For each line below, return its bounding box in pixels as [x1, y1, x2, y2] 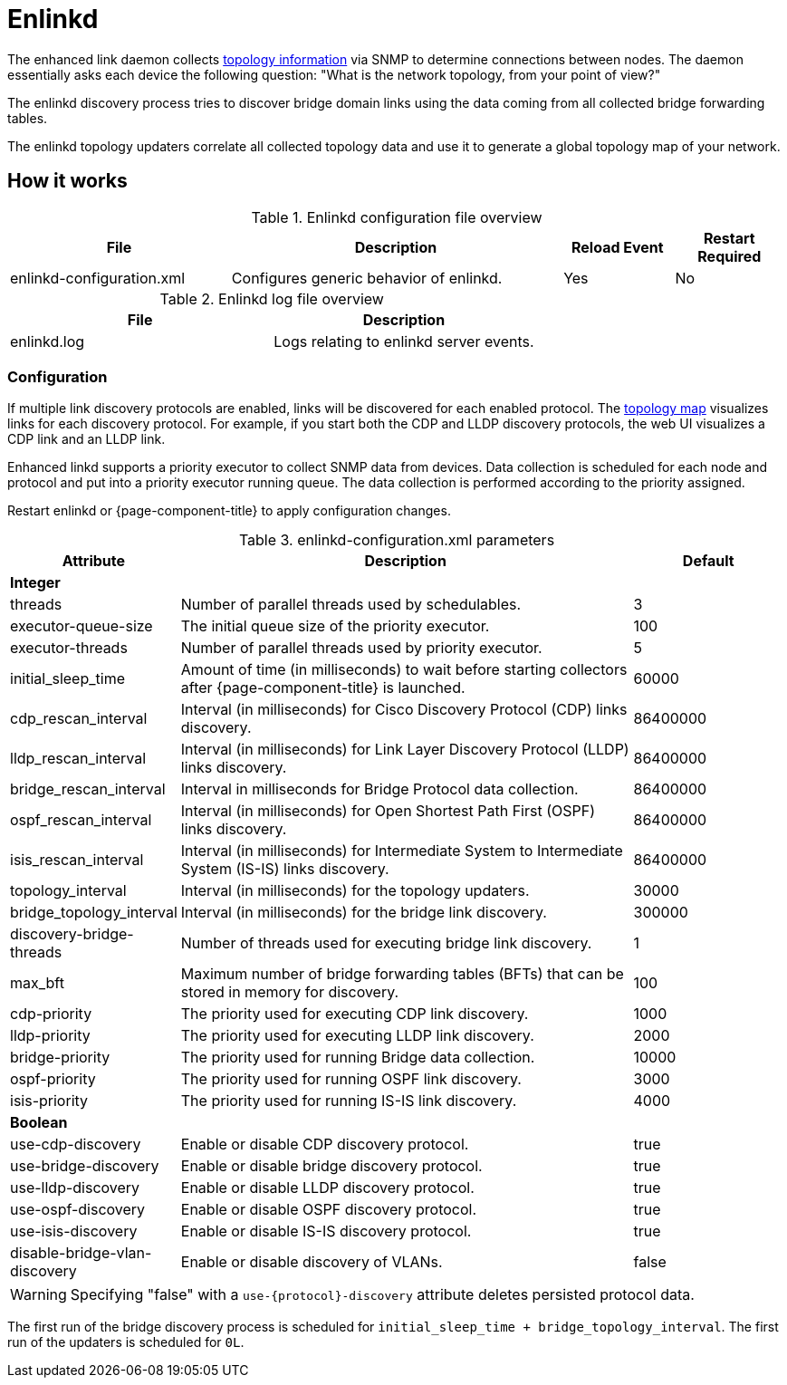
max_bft [10, 974, 64, 993]
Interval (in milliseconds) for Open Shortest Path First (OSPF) [180, 802, 596, 821]
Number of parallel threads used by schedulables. [180, 595, 522, 614]
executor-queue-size [10, 617, 153, 636]
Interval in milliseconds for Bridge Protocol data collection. [180, 780, 579, 799]
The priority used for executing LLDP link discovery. [180, 1026, 534, 1045]
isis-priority [10, 1092, 89, 1111]
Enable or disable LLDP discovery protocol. [180, 1178, 475, 1197]
